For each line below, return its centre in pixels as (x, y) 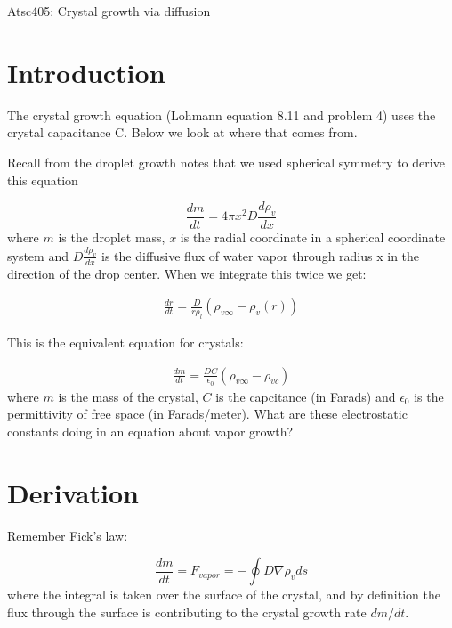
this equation (43, 179)
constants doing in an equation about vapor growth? (150, 432)
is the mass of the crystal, (128, 396)
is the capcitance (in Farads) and (306, 396)
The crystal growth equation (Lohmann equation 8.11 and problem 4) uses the (222, 114)
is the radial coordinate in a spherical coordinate (313, 237)
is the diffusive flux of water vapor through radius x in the (261, 255)
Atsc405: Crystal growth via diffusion (109, 11)
